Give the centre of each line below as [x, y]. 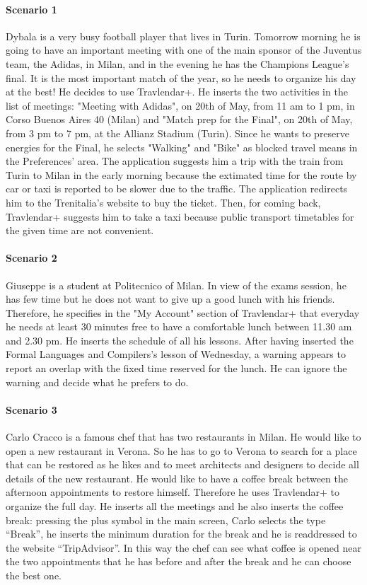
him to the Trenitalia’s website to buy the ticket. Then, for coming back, [163, 202]
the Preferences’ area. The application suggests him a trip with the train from [175, 161]
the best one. [34, 575]
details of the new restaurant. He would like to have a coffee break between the [177, 478]
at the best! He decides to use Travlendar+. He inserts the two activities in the [177, 92]
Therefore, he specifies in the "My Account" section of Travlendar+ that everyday [183, 312]
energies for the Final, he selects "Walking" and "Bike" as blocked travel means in [182, 147]
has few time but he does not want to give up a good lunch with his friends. [170, 299]
